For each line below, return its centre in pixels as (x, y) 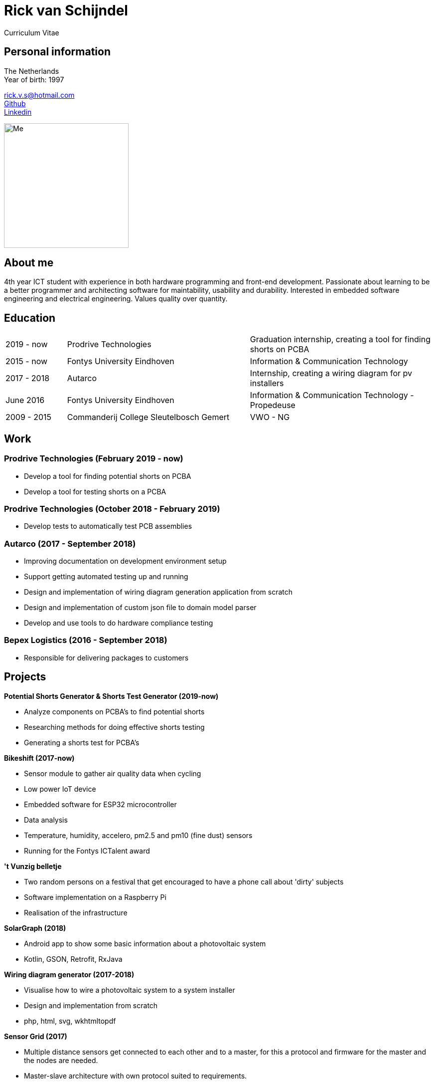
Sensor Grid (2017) (36, 1036)
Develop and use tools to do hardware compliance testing (119, 623)
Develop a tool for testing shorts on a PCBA (95, 491)
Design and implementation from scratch (91, 1005)
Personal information (58, 52)
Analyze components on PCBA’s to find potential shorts (114, 711)
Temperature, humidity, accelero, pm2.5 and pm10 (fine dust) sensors (138, 835)
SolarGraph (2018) (35, 928)
